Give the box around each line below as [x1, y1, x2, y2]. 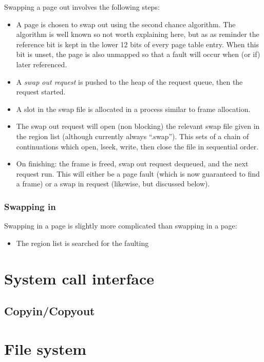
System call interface [4, 268, 154, 289]
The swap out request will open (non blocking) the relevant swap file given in [16, 121, 260, 131]
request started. [16, 86, 66, 97]
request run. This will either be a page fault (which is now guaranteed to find [16, 168, 260, 179]
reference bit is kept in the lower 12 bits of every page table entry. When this [16, 39, 259, 49]
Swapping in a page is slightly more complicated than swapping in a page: [4, 220, 237, 231]
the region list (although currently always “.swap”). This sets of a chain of [16, 130, 249, 141]
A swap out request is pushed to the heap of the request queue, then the [16, 76, 243, 87]
